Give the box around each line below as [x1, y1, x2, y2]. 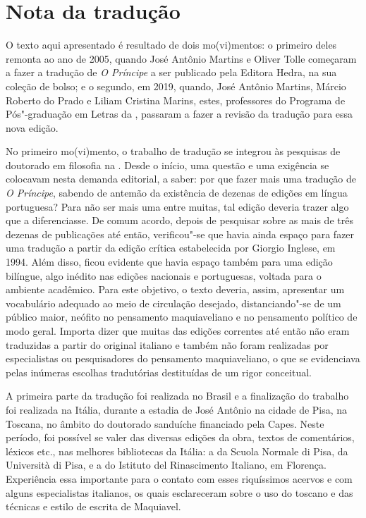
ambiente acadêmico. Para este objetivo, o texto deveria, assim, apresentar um [6, 282, 345, 297]
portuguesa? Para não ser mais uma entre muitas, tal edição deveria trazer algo [6, 199, 349, 214]
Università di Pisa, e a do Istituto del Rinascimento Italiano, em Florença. [6, 457, 327, 472]
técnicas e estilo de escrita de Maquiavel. [6, 499, 181, 514]
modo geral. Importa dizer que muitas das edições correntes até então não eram [6, 323, 350, 338]
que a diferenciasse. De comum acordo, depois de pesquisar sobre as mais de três [6, 213, 353, 228]
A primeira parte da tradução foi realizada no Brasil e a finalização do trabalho [6, 388, 349, 403]
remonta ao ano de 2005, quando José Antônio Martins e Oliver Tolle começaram [6, 51, 357, 66]
